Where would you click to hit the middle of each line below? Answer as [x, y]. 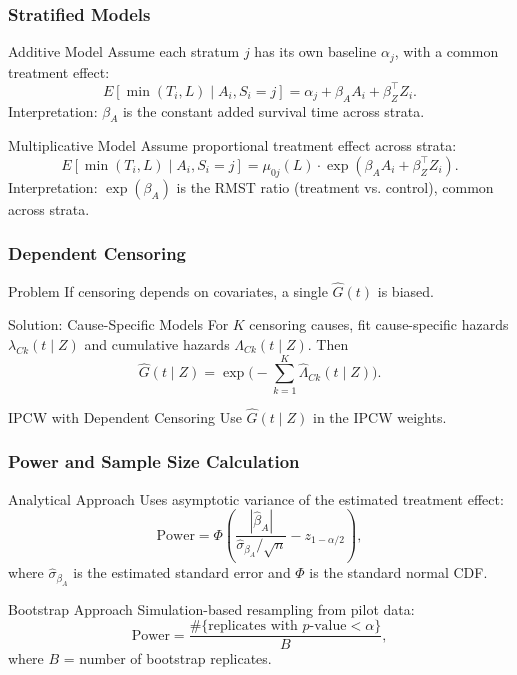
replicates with [253, 626]
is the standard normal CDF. [398, 572]
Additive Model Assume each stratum [124, 51]
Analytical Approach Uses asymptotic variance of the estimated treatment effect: [256, 498]
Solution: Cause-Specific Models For [118, 324]
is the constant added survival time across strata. [273, 110]
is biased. [405, 290]
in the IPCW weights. [380, 416]
